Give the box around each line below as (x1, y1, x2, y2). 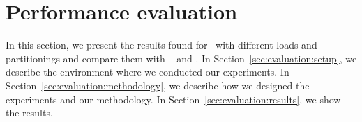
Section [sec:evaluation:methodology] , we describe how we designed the (6, 78, 310, 92)
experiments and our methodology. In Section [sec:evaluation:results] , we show (6, 91, 341, 106)
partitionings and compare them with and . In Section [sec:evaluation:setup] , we (6, 51, 357, 65)
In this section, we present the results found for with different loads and (6, 37, 317, 52)
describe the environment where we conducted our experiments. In (6, 64, 289, 79)
